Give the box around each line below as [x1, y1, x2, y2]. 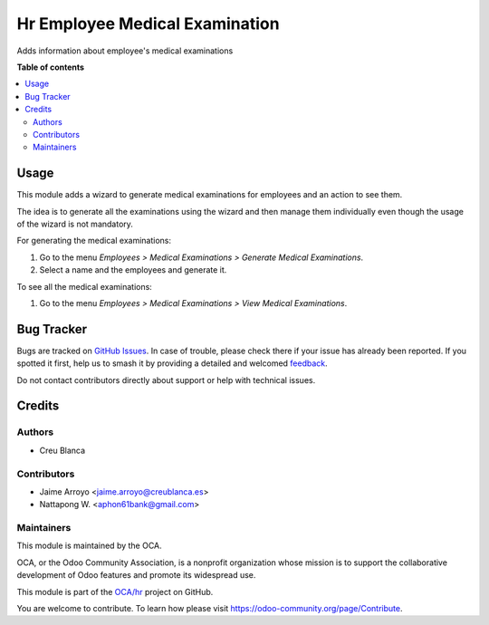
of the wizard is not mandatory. [16, 218, 133, 229]
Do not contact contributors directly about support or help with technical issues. [16, 374, 316, 385]
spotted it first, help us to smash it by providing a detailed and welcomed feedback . [16, 358, 328, 369]
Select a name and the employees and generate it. [39, 264, 227, 275]
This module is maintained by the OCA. [16, 540, 162, 552]
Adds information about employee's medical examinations [16, 45, 234, 56]
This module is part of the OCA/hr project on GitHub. [16, 586, 214, 597]
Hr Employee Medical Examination [16, 14, 280, 34]
